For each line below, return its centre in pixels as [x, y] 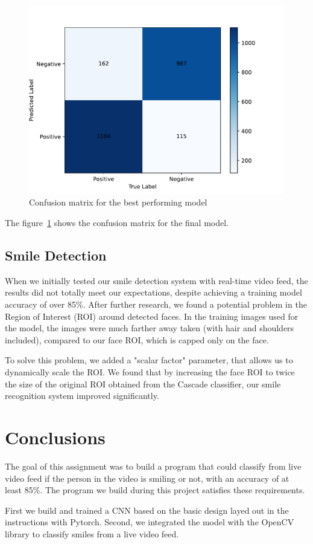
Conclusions [55, 437]
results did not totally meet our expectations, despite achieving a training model [153, 292]
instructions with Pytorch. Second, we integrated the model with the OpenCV [150, 522]
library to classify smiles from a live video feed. [92, 533]
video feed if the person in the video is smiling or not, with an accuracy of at [147, 478]
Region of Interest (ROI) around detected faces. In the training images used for [152, 316]
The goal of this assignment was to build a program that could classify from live [153, 466]
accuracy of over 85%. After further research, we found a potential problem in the [156, 304]
